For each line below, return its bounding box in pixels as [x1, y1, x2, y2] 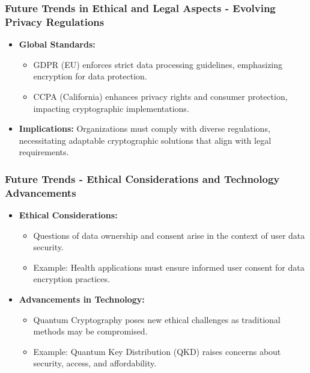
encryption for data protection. [33, 70, 147, 82]
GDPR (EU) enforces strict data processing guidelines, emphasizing [33, 58, 283, 70]
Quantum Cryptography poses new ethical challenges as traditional [33, 313, 281, 325]
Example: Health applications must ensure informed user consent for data [33, 260, 305, 273]
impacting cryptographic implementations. [33, 102, 189, 114]
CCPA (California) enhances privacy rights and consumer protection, [33, 90, 288, 102]
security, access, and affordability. [33, 357, 157, 369]
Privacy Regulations [5, 14, 105, 29]
